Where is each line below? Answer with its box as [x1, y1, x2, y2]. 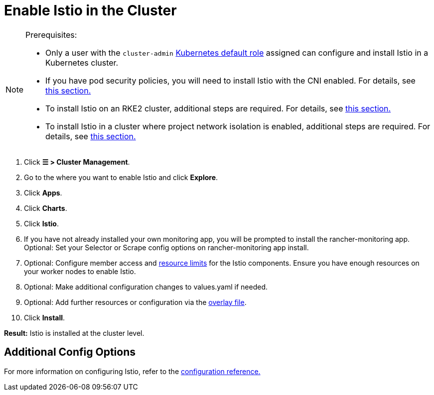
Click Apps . [24, 188, 62, 197]
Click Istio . [24, 219, 59, 228]
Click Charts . [24, 203, 67, 212]
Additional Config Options [4, 346, 136, 359]
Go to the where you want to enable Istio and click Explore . [24, 173, 218, 182]
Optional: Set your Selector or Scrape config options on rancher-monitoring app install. [24, 243, 309, 252]
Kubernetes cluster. [45, 57, 119, 68]
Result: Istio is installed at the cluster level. [4, 328, 145, 337]
